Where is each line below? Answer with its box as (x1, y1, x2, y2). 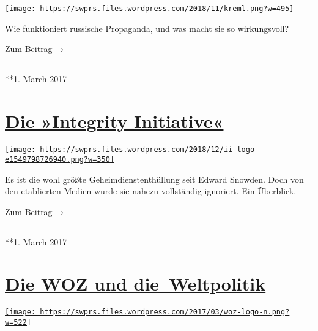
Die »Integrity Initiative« (5, 108, 224, 133)
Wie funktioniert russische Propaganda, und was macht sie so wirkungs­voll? (5, 21, 289, 34)
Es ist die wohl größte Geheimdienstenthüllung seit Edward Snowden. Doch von (5, 172, 304, 185)
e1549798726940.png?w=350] (5, 155, 114, 164)
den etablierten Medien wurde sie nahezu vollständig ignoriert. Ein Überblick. (5, 185, 297, 197)
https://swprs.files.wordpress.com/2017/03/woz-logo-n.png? (40, 308, 290, 317)
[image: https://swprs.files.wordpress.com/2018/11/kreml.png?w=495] (5, 4, 294, 13)
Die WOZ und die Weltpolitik (5, 271, 266, 296)
